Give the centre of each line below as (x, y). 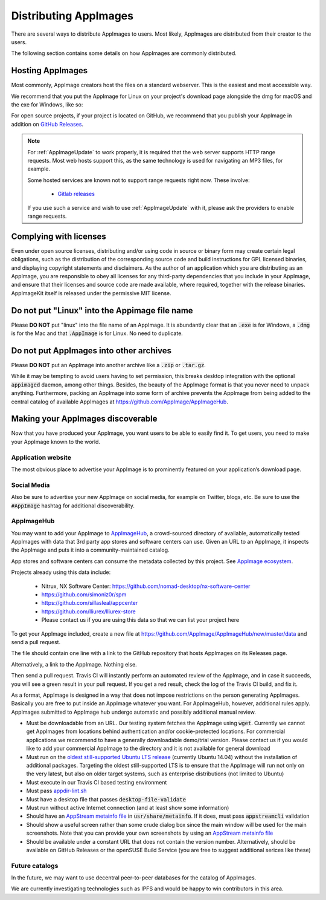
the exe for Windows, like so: (47, 105)
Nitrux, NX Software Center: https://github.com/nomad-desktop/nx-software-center (146, 586)
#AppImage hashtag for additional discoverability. (73, 506)
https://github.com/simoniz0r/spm (84, 595)
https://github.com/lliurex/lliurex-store (88, 611)
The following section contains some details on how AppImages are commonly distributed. (124, 53)
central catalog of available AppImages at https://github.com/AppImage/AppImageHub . (120, 402)
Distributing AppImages (72, 16)
